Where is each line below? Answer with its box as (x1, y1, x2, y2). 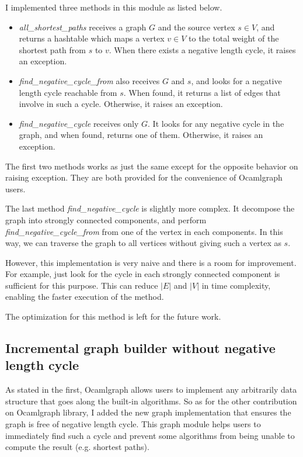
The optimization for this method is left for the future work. (5, 310, 221, 323)
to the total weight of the (189, 32, 279, 44)
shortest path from (19, 43, 86, 56)
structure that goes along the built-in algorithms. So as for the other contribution (5, 394, 297, 407)
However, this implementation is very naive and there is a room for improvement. (5, 256, 297, 268)
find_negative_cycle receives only (19, 117, 139, 129)
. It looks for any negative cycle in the (148, 117, 284, 129)
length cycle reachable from (19, 86, 117, 98)
